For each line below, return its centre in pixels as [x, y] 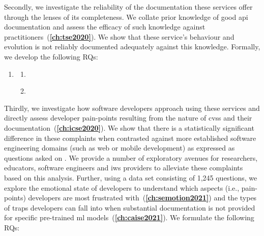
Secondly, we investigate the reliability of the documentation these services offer [128, 7]
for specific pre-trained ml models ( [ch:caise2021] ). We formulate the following [129, 217]
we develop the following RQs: [51, 56]
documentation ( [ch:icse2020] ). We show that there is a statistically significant [129, 127]
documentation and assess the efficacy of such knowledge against [105, 27]
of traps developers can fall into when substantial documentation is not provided [130, 207]
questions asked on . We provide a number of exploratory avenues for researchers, [131, 157]
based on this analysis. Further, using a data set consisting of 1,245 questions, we [131, 177]
